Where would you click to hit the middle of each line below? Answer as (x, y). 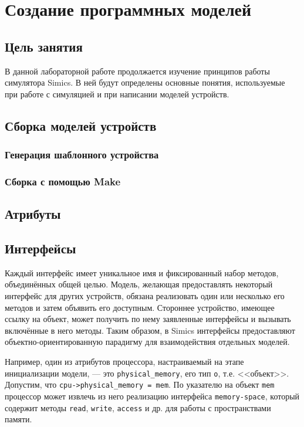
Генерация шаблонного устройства (82, 155)
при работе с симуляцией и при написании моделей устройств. (117, 94)
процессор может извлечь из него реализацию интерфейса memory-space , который (152, 396)
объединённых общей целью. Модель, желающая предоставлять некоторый (139, 284)
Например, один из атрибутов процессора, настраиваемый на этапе (124, 361)
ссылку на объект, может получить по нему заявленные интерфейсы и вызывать (148, 319)
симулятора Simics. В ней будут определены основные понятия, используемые (145, 82)
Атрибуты (33, 214)
